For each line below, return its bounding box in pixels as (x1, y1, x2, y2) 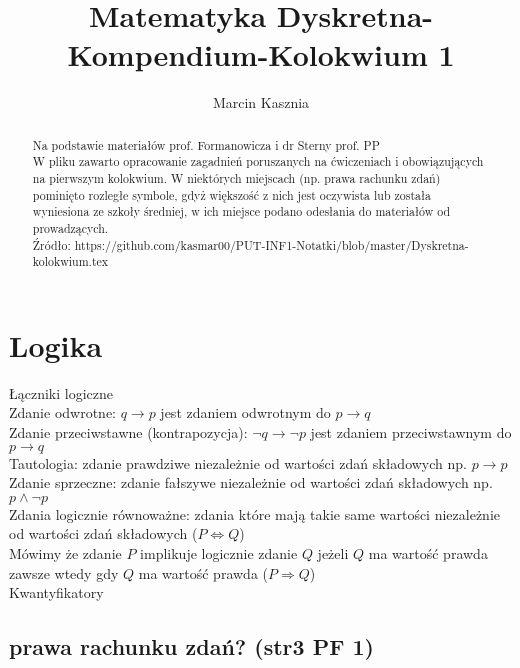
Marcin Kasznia (212, 92, 310, 113)
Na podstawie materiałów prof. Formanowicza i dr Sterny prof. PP (32, 136, 380, 153)
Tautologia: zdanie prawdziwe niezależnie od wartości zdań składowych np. (9, 452, 467, 473)
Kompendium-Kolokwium (67, 34, 428, 75)
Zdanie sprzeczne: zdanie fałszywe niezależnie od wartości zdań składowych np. (9, 472, 493, 493)
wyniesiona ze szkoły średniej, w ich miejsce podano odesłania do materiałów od (32, 203, 451, 220)
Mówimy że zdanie (9, 543, 122, 564)
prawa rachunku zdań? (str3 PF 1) (9, 631, 374, 662)
